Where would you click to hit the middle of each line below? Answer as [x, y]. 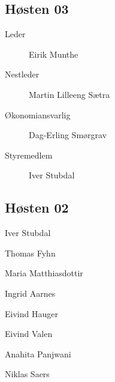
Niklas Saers [27, 374]
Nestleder [22, 74]
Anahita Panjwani [38, 353]
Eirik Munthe [54, 54]
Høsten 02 [37, 208]
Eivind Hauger [31, 313]
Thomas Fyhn [30, 253]
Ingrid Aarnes [30, 293]
